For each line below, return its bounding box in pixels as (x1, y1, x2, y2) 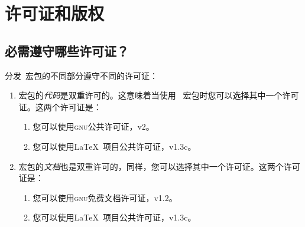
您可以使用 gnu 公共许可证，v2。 (33, 120, 154, 133)
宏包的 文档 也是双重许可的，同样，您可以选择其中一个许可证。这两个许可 (18, 160, 300, 172)
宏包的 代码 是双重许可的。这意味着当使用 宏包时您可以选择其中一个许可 (18, 89, 299, 101)
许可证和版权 (5, 1, 105, 25)
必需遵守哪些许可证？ (5, 41, 129, 60)
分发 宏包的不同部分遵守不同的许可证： (5, 69, 158, 81)
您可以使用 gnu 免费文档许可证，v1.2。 (33, 191, 177, 203)
